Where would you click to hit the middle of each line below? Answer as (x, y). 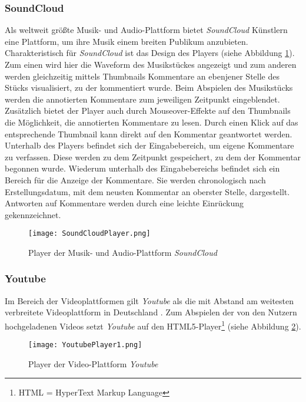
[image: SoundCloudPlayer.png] (89, 234)
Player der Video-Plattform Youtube (93, 363)
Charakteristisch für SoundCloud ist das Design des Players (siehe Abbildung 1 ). (150, 53)
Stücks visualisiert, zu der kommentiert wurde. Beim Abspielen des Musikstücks (149, 88)
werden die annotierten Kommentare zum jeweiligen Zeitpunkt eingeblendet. (142, 99)
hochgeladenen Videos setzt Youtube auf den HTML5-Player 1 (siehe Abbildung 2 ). (153, 325)
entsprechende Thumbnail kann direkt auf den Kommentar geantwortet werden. (149, 134)
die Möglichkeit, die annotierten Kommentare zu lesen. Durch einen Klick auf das (152, 122)
